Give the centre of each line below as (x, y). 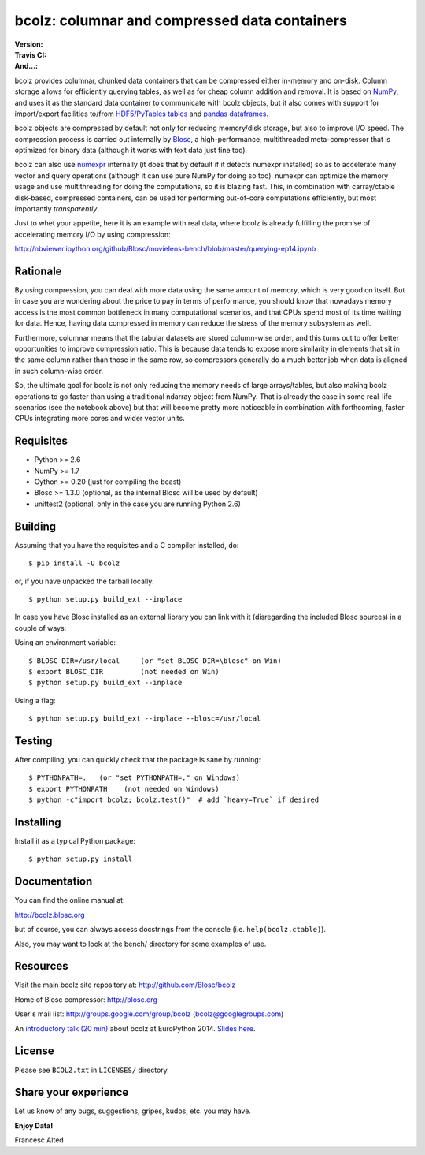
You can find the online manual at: (70, 900)
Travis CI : (31, 54)
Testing (33, 741)
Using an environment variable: (65, 643)
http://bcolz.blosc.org (50, 915)
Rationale (38, 271)
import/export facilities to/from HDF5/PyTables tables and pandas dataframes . (142, 114)
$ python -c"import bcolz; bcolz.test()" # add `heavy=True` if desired (174, 800)
